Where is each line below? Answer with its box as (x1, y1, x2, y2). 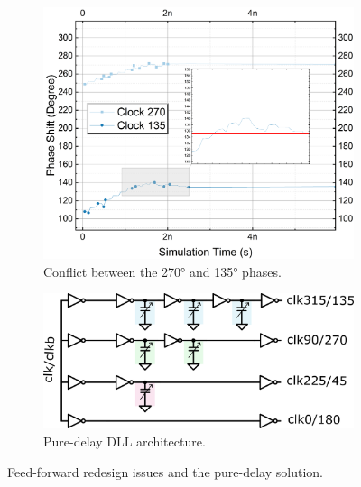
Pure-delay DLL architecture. (43, 431, 206, 450)
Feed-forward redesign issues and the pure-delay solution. (7, 462, 323, 481)
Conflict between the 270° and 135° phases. (43, 262, 282, 280)
